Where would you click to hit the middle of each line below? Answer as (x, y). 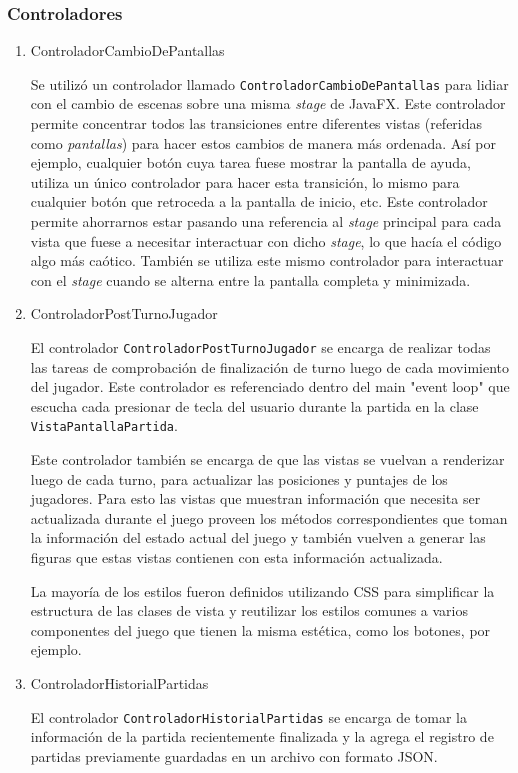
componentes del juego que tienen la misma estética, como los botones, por (260, 629)
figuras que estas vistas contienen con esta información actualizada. (236, 557)
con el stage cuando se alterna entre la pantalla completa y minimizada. (250, 279)
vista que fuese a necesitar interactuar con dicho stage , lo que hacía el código (266, 240)
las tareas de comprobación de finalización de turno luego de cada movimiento (269, 366)
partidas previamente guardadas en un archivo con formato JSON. (234, 755)
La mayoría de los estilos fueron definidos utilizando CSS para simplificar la (262, 590)
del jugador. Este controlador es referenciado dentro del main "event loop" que (270, 386)
